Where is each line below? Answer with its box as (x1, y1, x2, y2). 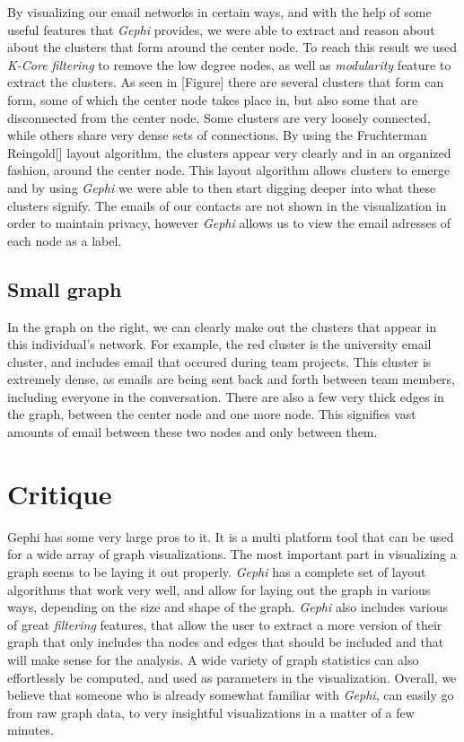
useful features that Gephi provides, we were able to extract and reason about (7, 20, 435, 39)
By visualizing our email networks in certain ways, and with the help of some (7, 3, 432, 21)
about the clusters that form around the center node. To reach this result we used (7, 38, 458, 57)
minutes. (7, 720, 54, 739)
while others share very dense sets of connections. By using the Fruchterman (7, 126, 427, 144)
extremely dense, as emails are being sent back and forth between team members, (7, 370, 456, 388)
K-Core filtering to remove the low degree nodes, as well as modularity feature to (7, 55, 451, 74)
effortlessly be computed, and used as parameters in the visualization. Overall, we (7, 668, 457, 686)
